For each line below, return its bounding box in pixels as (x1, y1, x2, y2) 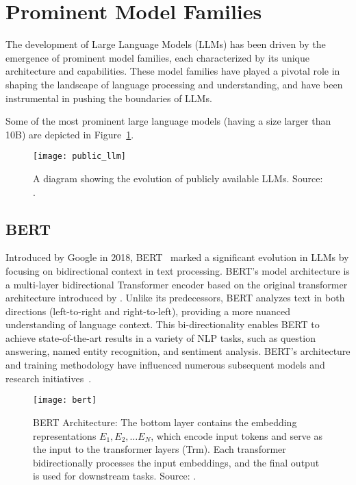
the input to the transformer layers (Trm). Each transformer (33, 442, 286, 456)
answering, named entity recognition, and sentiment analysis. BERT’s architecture (5, 344, 351, 358)
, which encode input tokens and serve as (151, 428, 323, 443)
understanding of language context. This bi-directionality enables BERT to (5, 317, 320, 332)
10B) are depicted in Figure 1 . (5, 127, 134, 141)
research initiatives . (5, 371, 92, 385)
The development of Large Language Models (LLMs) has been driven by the (5, 37, 326, 51)
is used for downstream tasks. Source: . (33, 469, 196, 483)
